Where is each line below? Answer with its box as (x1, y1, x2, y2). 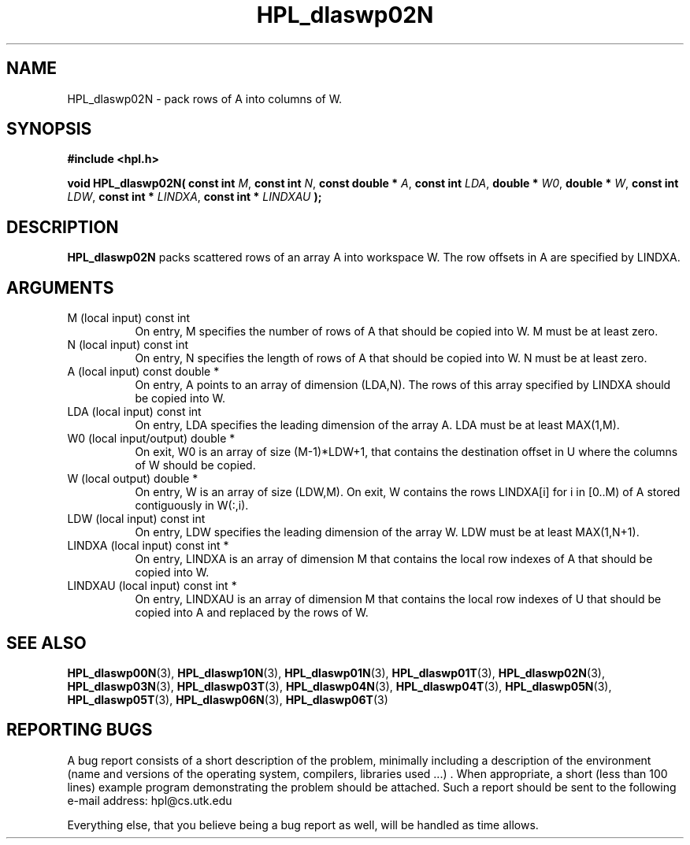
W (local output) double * (67, 472, 198, 486)
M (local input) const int (67, 311, 191, 325)
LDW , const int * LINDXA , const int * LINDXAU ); (67, 190, 322, 204)
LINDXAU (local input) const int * (67, 579, 237, 593)
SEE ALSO (6, 632, 87, 653)
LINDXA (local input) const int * (67, 539, 229, 553)
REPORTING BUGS (6, 720, 153, 740)
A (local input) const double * (67, 365, 220, 379)
